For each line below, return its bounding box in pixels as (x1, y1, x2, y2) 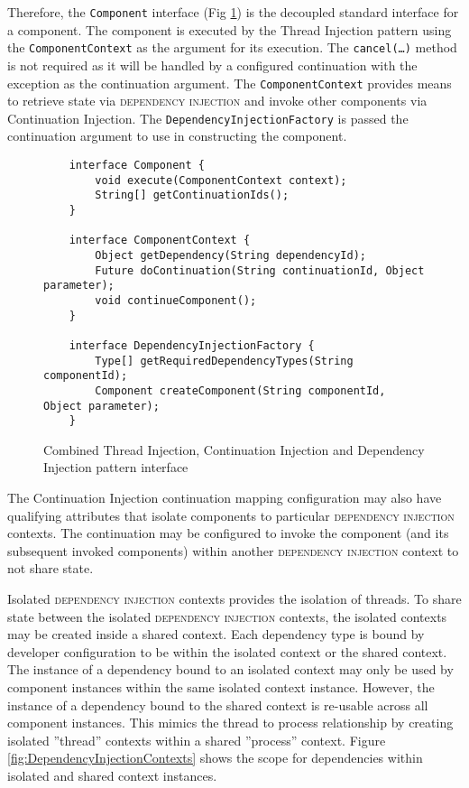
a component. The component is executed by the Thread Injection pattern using (7, 20, 452, 39)
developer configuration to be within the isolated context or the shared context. (7, 642, 447, 661)
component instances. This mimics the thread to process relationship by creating (7, 713, 454, 732)
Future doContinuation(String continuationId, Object (95, 264, 425, 277)
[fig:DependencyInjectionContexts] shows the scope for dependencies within (7, 748, 423, 767)
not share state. (7, 559, 94, 578)
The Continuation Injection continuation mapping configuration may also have (7, 488, 442, 506)
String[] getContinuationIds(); (95, 189, 290, 202)
